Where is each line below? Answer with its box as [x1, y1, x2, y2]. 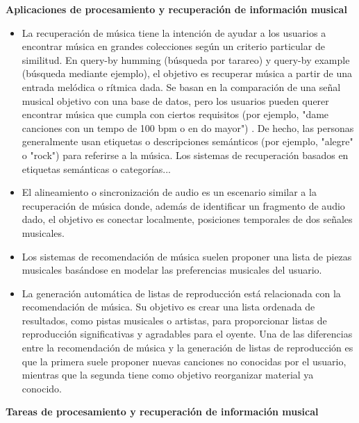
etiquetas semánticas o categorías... [22, 161, 171, 176]
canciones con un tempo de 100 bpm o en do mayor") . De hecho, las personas [22, 120, 354, 135]
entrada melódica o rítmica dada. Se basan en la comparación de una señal [22, 79, 341, 94]
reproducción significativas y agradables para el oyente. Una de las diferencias [22, 326, 353, 341]
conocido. [22, 381, 62, 395]
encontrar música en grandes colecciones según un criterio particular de [22, 39, 325, 53]
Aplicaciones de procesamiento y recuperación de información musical [6, 2, 347, 16]
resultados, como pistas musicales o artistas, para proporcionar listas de [22, 313, 327, 327]
